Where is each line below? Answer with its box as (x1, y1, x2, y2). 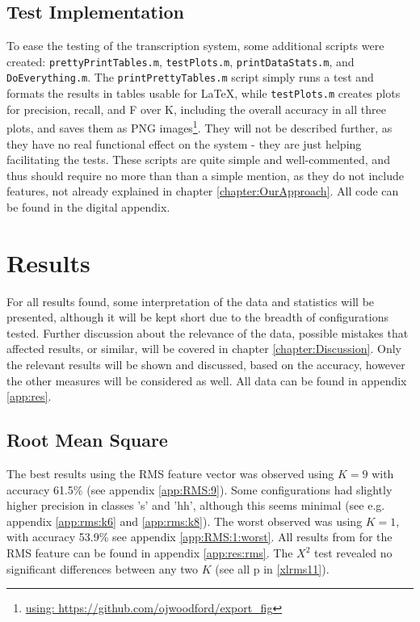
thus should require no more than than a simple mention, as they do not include (6, 166, 405, 183)
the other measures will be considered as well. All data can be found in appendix (6, 372, 407, 389)
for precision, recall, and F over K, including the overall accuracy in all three (6, 100, 386, 117)
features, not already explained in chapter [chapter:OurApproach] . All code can (6, 183, 399, 200)
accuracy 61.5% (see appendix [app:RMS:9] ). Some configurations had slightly (6, 481, 393, 498)
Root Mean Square (6, 427, 168, 452)
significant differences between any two (6, 560, 198, 577)
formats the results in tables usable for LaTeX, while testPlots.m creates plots (6, 85, 401, 102)
